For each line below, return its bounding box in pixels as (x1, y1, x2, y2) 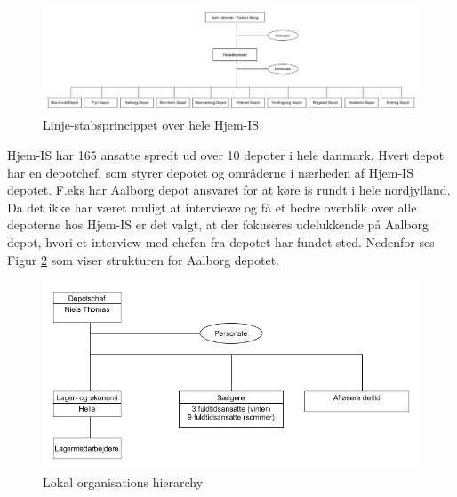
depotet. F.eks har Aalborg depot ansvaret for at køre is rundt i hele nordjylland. (7, 180, 451, 199)
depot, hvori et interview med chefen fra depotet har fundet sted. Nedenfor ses (7, 232, 435, 251)
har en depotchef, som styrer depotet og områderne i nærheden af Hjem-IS (7, 163, 413, 181)
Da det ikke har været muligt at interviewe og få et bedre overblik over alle (7, 197, 417, 216)
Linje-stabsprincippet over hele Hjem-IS (43, 116, 260, 134)
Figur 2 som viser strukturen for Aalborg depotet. (7, 250, 279, 269)
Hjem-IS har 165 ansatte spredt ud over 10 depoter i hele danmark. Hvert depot (7, 146, 445, 164)
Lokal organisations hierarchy (43, 472, 204, 491)
